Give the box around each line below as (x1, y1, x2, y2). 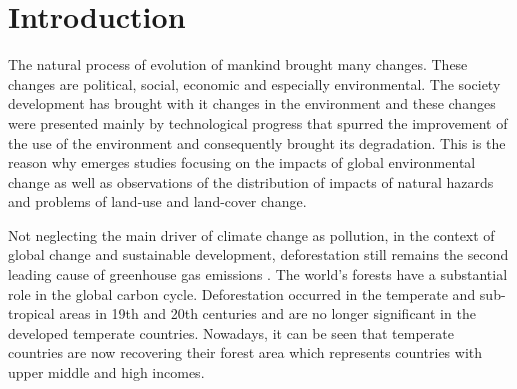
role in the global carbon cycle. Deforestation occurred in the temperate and (8, 283, 476, 304)
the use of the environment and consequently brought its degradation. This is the (8, 132, 506, 153)
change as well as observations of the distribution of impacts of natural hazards (8, 171, 494, 192)
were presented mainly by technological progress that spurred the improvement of (8, 112, 508, 133)
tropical (8, 303, 55, 324)
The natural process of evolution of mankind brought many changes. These (8, 54, 468, 75)
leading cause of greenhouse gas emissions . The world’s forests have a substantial (8, 264, 508, 285)
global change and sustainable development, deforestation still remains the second (8, 244, 509, 265)
